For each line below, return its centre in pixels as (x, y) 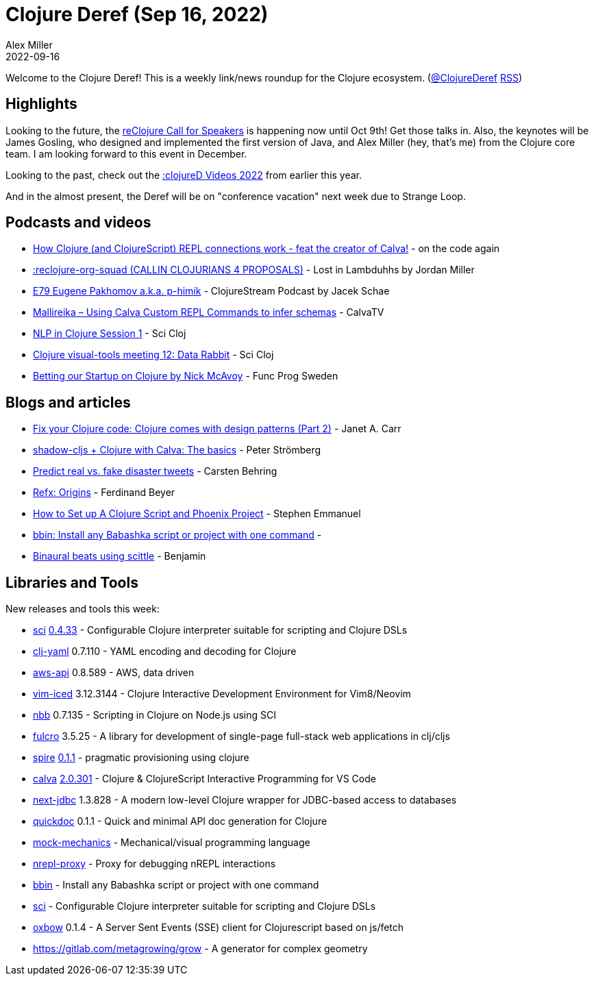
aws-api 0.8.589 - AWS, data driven (114, 673)
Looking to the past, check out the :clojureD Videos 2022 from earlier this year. (184, 175)
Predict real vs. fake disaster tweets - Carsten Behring (155, 471)
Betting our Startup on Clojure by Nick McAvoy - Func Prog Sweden (186, 376)
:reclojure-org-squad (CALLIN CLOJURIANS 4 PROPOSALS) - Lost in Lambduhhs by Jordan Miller (254, 270)
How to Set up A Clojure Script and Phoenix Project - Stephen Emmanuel (197, 514)
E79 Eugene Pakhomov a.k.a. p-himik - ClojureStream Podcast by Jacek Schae (211, 291)
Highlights (41, 104)
